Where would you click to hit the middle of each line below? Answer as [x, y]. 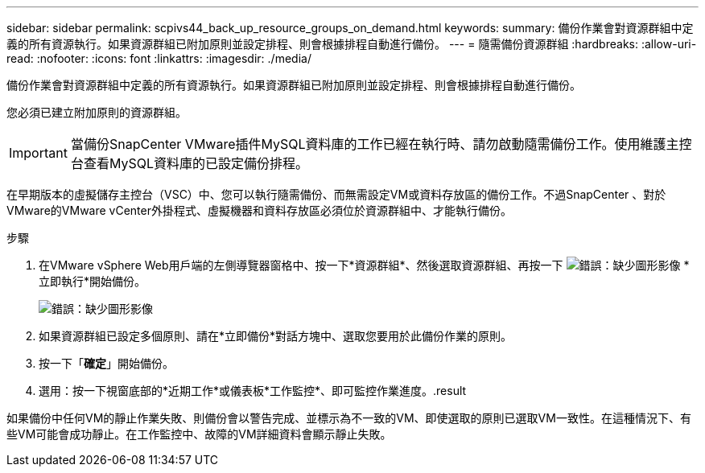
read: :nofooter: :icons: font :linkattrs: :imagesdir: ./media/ [159, 58]
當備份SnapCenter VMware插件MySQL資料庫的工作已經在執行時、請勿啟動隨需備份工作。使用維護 [368, 144]
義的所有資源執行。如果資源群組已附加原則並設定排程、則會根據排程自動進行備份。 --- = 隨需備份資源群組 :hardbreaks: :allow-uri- [352, 44]
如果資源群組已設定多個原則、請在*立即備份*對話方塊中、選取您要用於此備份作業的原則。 [276, 336]
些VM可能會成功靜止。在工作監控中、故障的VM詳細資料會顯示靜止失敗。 [199, 434]
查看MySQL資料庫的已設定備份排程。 [196, 163]
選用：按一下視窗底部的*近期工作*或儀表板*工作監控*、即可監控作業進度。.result [253, 391]
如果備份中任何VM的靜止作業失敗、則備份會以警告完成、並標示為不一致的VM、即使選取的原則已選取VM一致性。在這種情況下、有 [349, 418]
